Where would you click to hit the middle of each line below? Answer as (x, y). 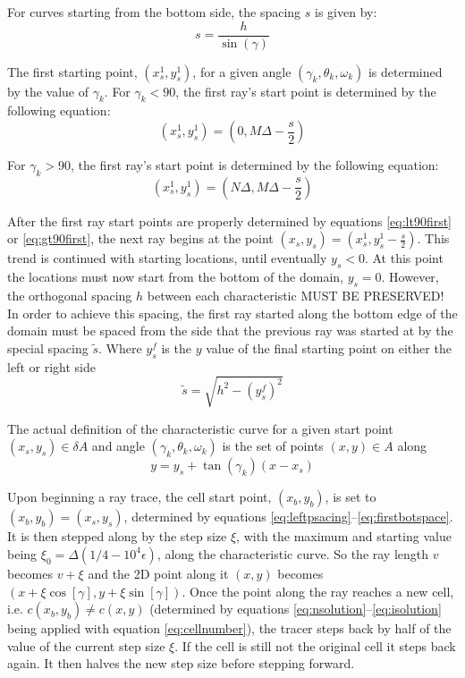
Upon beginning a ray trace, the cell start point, (139, 497)
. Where (120, 347)
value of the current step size (86, 645)
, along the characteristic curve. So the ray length (293, 553)
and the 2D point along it (158, 573)
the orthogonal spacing (70, 296)
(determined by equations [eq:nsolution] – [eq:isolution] (296, 609)
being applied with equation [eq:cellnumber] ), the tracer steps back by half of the (229, 628)
